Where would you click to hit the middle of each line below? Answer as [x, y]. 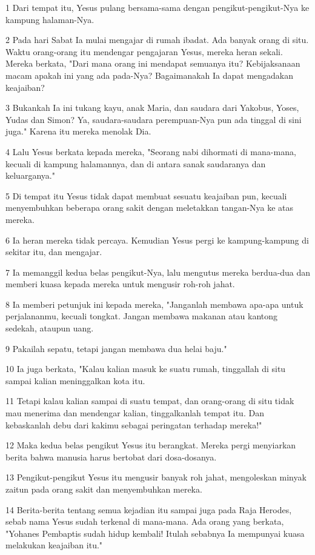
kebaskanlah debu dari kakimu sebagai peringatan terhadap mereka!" [134, 424]
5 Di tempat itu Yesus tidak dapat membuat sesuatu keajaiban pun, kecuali [146, 195]
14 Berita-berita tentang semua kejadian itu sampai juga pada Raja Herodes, [149, 509]
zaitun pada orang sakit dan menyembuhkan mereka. [104, 489]
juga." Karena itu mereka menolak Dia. [78, 131]
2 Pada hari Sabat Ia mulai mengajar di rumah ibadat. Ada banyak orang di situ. [157, 40]
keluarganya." [30, 175]
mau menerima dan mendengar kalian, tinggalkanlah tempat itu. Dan [135, 413]
